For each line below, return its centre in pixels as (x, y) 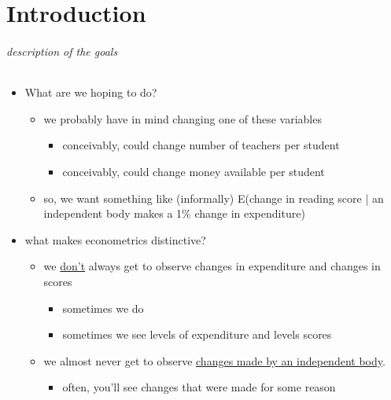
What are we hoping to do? (91, 92)
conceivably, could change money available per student (194, 171)
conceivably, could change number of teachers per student (201, 145)
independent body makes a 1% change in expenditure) (174, 213)
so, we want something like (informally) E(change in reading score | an (214, 198)
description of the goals (62, 51)
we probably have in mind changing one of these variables (183, 118)
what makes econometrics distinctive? (115, 239)
